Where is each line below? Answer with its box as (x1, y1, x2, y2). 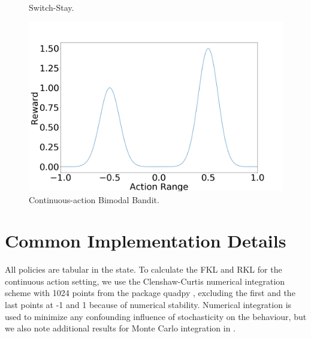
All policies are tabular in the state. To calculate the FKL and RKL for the (5, 263, 282, 276)
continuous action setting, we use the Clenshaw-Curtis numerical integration (5, 274, 285, 287)
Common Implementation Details (5, 228, 286, 253)
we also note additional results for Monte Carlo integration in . (5, 322, 236, 334)
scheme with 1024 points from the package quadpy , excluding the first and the (5, 286, 295, 299)
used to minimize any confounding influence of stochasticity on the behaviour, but (5, 310, 307, 322)
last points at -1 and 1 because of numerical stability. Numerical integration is (5, 298, 292, 311)
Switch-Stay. (29, 1, 74, 13)
